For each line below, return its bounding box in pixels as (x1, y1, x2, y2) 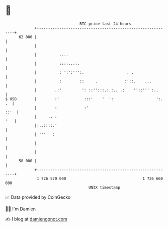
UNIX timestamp (88, 185, 121, 190)
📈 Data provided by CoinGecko (5, 194, 71, 200)
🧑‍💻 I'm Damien (5, 206, 36, 212)
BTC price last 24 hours (79, 21, 132, 26)
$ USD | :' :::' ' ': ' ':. (5, 96, 163, 102)
